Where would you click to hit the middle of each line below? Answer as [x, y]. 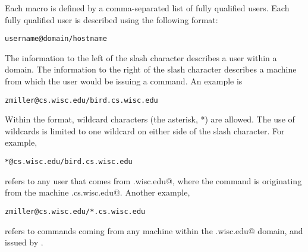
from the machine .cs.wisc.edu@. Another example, [98, 192]
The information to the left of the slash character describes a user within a [141, 57]
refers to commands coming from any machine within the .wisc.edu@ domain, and [154, 230]
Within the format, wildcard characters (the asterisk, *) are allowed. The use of [150, 119]
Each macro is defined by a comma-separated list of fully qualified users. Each [147, 8]
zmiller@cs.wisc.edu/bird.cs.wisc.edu [81, 100]
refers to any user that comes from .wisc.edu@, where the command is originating [153, 180]
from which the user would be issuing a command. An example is [124, 81]
